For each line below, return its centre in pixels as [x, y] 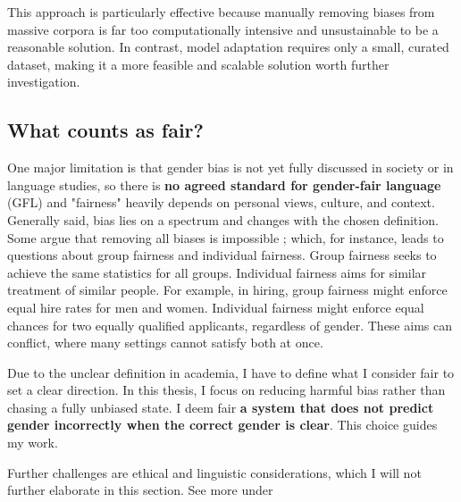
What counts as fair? [105, 130]
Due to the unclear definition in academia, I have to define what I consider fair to [231, 372]
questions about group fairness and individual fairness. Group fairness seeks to [222, 255]
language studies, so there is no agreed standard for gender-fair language [224, 184]
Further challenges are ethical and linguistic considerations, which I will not [214, 472]
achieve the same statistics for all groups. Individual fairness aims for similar [217, 272]
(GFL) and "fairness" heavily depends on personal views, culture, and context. [221, 202]
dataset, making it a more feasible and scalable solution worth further [198, 64]
